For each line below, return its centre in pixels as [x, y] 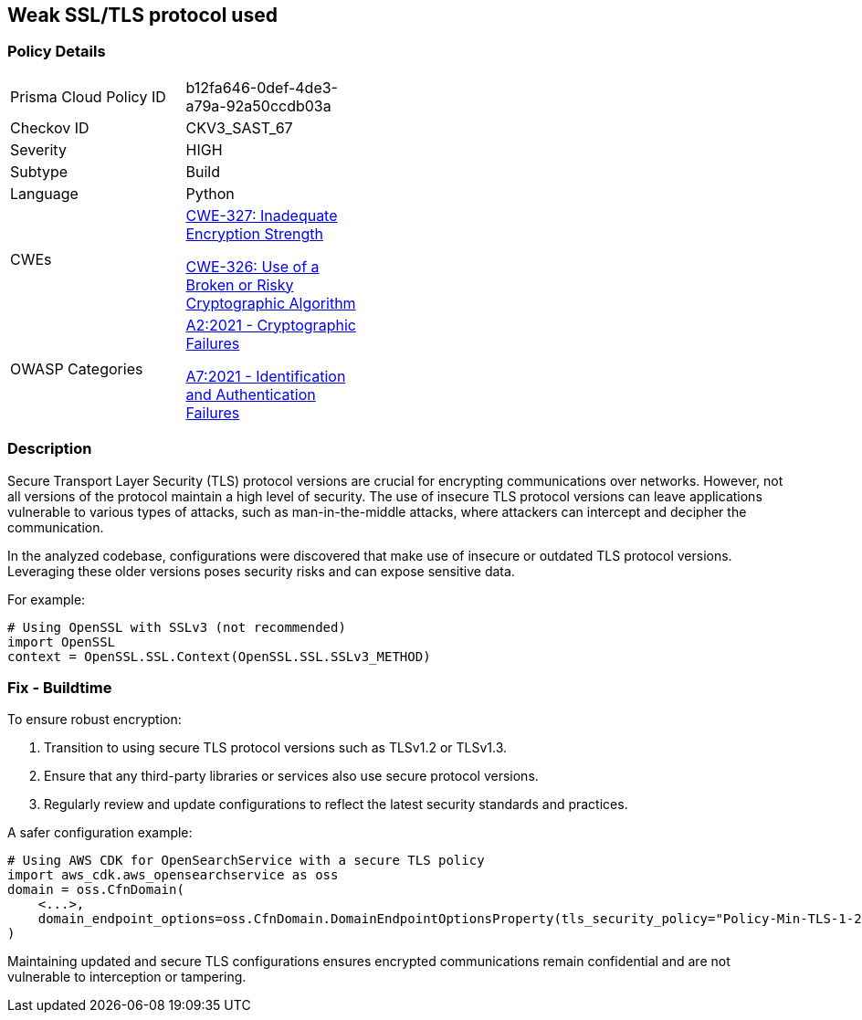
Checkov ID [50, 127]
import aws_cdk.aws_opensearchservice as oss [173, 875]
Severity [38, 149]
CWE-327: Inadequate [262, 215]
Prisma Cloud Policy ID [88, 96]
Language [44, 193]
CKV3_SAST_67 [239, 127]
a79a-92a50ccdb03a [258, 105]
